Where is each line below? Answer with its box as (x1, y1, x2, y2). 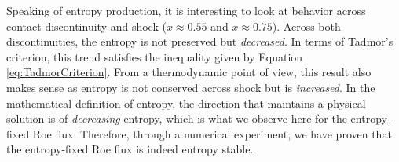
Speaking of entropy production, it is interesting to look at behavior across (6, 2, 366, 18)
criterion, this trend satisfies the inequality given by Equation (6, 48, 303, 64)
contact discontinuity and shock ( (6, 17, 167, 34)
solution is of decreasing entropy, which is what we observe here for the (6, 110, 347, 127)
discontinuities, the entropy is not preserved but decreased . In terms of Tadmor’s (6, 33, 394, 50)
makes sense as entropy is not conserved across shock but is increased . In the (6, 79, 375, 95)
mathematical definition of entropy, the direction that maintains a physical (6, 94, 366, 111)
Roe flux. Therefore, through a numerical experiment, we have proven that (32, 125, 392, 142)
